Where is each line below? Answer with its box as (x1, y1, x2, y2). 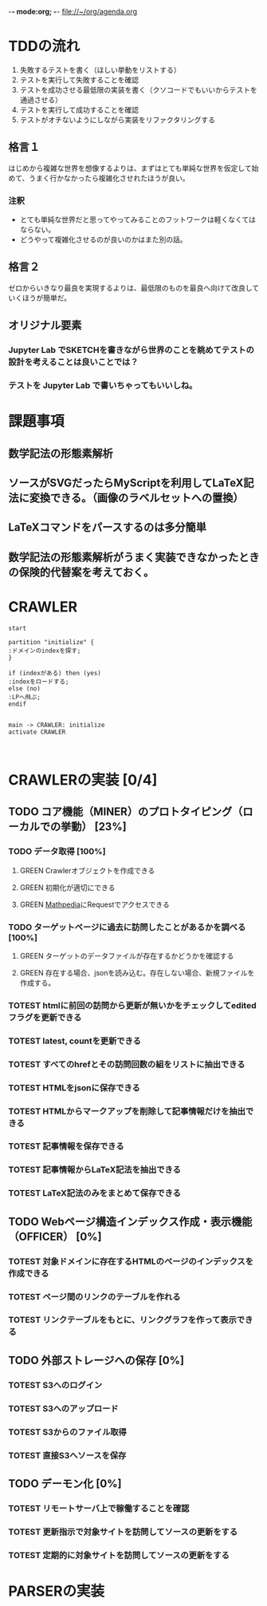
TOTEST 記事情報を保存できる (8, 1141, 124, 1152)
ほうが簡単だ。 (22, 293, 72, 303)
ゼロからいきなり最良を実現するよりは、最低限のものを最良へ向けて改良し (8, 283, 253, 292)
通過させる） (19, 95, 62, 105)
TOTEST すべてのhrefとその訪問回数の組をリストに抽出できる (8, 1058, 245, 1070)
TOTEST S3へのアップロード (8, 1402, 119, 1414)
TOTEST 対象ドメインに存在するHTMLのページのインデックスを (8, 1256, 253, 1267)
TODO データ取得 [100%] (8, 846, 106, 857)
